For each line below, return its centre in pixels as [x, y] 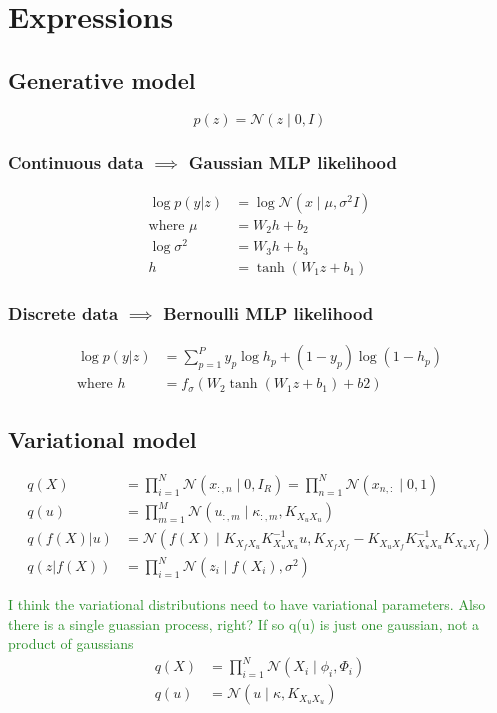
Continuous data [76, 161]
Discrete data [63, 312]
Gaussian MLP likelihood [293, 161]
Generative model [102, 79]
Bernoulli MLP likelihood [268, 312]
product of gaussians [71, 643]
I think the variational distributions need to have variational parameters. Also [247, 604]
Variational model [102, 438]
